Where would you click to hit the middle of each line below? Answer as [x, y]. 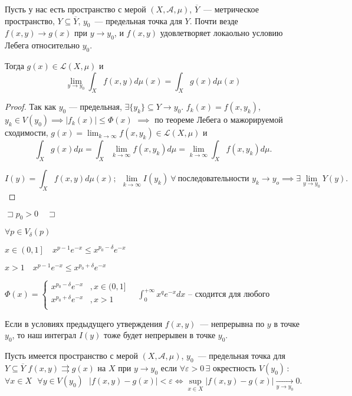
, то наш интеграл [44, 335]
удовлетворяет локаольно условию [221, 33]
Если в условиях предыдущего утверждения [84, 323]
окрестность [234, 367]
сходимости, [27, 132]
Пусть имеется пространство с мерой [71, 356]
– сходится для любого [229, 294]
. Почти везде [214, 20]
